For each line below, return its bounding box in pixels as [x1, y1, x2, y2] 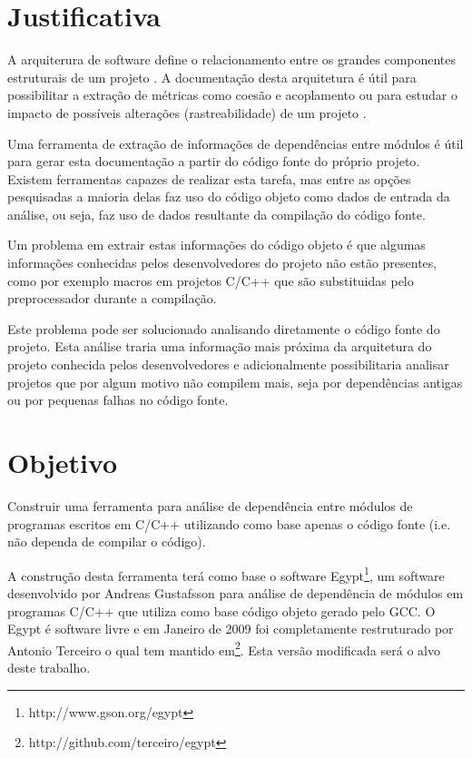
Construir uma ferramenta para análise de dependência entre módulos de [7, 496, 413, 515]
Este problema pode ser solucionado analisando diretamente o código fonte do [7, 319, 440, 338]
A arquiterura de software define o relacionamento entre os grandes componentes [7, 50, 457, 69]
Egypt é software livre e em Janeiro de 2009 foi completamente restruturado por [7, 619, 454, 638]
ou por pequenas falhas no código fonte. [7, 390, 229, 409]
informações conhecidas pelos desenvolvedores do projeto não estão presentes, [7, 253, 438, 272]
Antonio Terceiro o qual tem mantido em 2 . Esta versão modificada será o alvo [7, 637, 440, 659]
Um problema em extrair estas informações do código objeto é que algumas [7, 235, 426, 254]
